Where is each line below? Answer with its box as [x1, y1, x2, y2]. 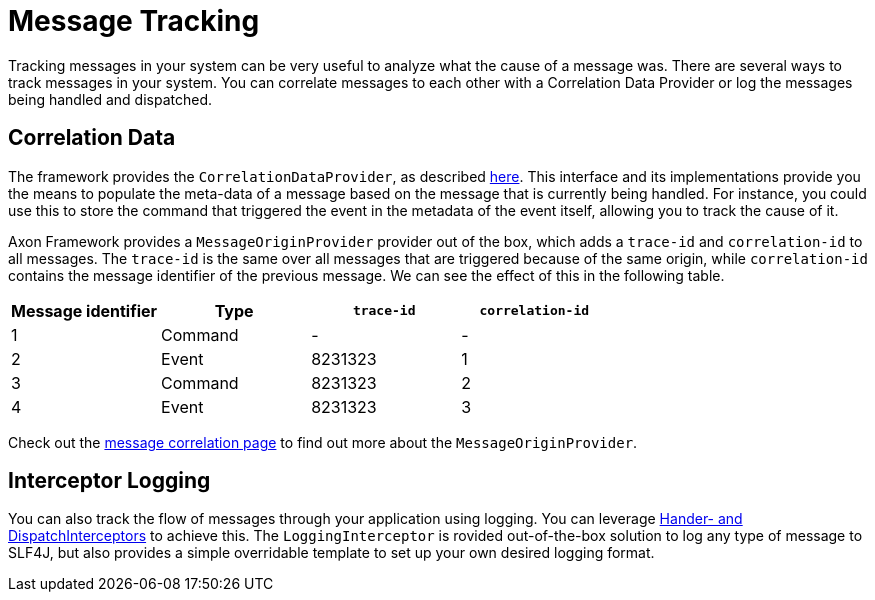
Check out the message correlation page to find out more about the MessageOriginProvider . [8, 433, 638, 451]
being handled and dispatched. [8, 90, 213, 108]
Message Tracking [8, 4, 260, 38]
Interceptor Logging [8, 468, 211, 494]
